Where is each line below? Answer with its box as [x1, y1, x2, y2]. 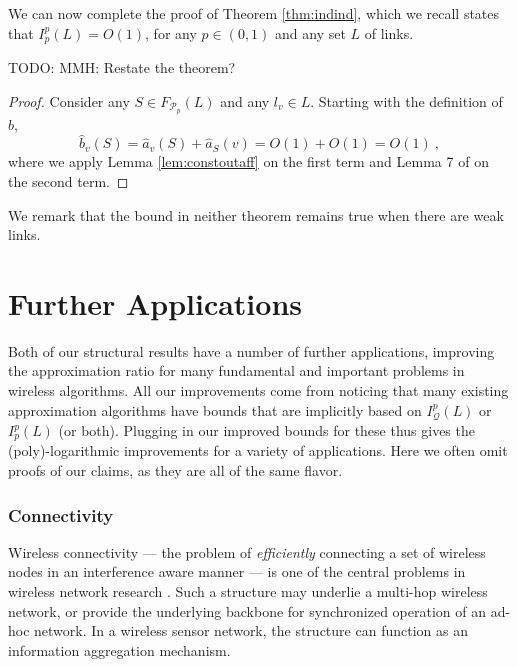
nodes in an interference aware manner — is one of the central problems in [8, 561, 466, 582]
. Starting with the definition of [310, 90, 503, 111]
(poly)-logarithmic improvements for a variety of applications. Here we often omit [8, 440, 508, 461]
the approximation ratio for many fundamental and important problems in [8, 360, 465, 381]
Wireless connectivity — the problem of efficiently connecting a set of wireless [8, 541, 486, 562]
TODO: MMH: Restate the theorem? [8, 57, 236, 78]
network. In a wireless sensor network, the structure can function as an [34, 620, 468, 641]
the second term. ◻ [8, 170, 129, 191]
